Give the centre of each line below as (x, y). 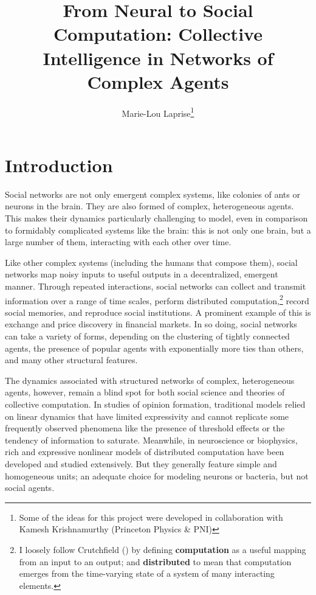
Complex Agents (158, 81)
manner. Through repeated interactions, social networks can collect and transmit (156, 286)
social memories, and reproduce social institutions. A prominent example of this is (158, 312)
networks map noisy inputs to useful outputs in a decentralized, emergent (142, 274)
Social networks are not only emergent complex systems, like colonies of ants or (153, 194)
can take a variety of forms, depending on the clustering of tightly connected (147, 336)
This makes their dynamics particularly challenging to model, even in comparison (156, 218)
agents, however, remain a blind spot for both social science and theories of (145, 392)
